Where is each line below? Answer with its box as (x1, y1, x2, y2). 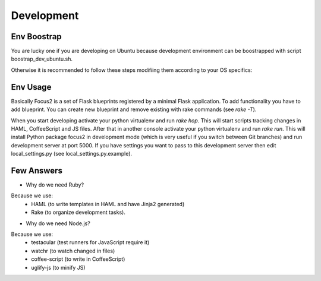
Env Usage (11, 82, 52, 92)
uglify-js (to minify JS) (31, 264, 86, 271)
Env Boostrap (11, 31, 62, 42)
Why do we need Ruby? (26, 181, 84, 188)
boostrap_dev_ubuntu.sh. (11, 55, 73, 62)
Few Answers (11, 165, 62, 175)
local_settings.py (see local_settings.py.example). (11, 150, 133, 157)
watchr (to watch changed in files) (31, 247, 115, 254)
